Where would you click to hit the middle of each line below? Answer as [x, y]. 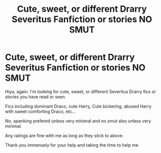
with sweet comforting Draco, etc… [40, 111]
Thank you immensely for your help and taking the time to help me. [72, 145]
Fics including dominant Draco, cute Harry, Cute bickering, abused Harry [78, 106]
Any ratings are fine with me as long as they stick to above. [64, 135]
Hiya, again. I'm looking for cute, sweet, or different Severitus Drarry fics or [80, 91]
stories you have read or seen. [36, 97]
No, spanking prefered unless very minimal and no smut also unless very [78, 121]
